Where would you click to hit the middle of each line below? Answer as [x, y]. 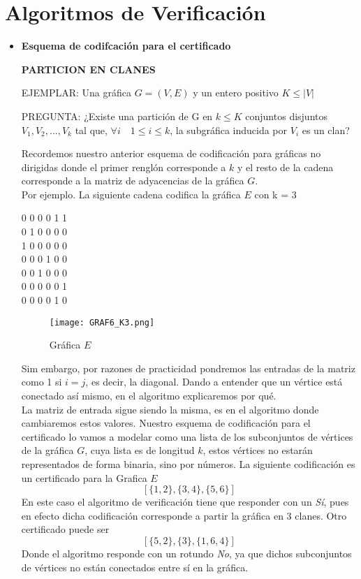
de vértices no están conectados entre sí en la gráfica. [135, 567]
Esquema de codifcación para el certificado [126, 46]
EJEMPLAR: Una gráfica [76, 93]
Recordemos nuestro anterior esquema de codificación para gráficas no [171, 153]
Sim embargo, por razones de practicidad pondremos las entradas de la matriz [188, 368]
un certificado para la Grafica [84, 477]
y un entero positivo [236, 93]
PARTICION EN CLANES [88, 69]
